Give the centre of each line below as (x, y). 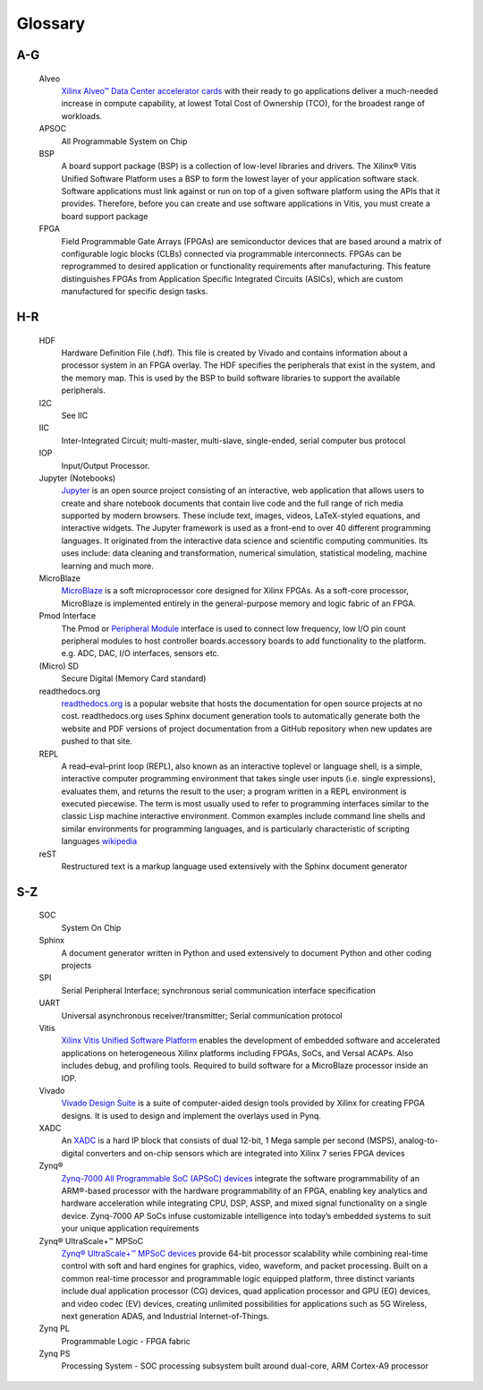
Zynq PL (55, 1328)
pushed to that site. (97, 741)
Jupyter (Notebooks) (77, 478)
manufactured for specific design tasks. (135, 292)
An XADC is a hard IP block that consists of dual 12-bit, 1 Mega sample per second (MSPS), (229, 1140)
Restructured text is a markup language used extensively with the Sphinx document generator (234, 866)
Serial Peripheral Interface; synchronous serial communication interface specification (218, 990)
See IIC (75, 415)
